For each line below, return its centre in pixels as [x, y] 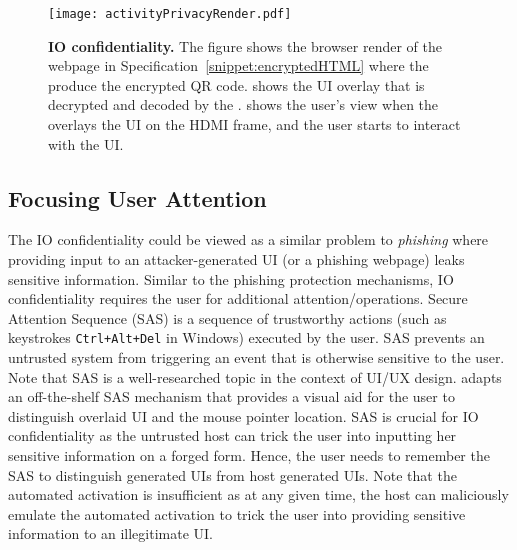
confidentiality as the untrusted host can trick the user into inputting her [232, 435]
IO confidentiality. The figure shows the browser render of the [245, 45]
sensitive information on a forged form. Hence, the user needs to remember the [249, 455]
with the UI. [86, 143]
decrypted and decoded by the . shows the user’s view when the [243, 104]
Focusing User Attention [137, 197]
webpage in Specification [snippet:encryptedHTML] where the [238, 65]
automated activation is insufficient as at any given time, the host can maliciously [258, 494]
